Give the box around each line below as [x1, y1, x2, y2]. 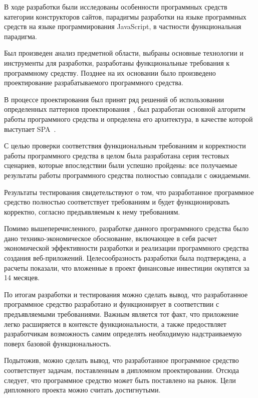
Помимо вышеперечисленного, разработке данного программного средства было [4, 223, 249, 234]
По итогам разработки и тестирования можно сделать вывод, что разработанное [4, 289, 248, 299]
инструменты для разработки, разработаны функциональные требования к [4, 57, 230, 68]
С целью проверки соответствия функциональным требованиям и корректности [4, 140, 246, 151]
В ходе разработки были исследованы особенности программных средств [4, 2, 227, 12]
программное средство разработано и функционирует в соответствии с [4, 299, 219, 309]
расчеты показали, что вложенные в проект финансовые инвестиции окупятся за [4, 262, 249, 273]
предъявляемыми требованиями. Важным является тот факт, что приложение [4, 309, 239, 319]
